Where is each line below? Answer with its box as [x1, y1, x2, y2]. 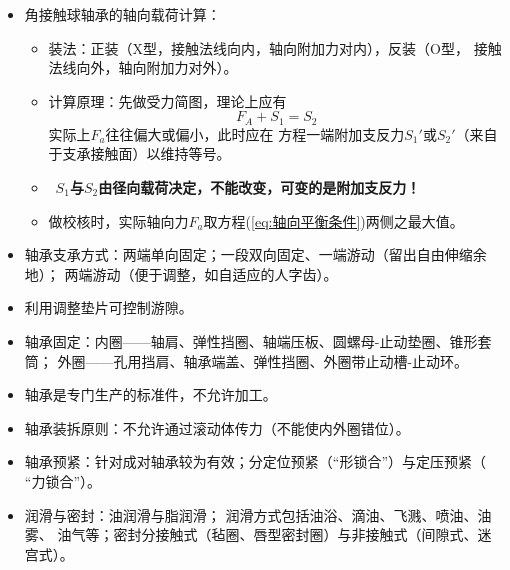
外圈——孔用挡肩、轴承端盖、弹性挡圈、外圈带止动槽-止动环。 [57, 350, 469, 371]
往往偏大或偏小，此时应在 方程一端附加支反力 [105, 123, 405, 144]
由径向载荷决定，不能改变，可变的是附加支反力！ [98, 177, 421, 198]
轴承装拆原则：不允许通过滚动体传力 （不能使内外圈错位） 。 [24, 417, 410, 438]
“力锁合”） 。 [24, 470, 102, 491]
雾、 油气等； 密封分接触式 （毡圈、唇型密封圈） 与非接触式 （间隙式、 [24, 524, 478, 545]
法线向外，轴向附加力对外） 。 [48, 57, 238, 78]
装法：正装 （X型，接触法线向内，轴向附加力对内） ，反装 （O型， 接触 [48, 37, 502, 58]
